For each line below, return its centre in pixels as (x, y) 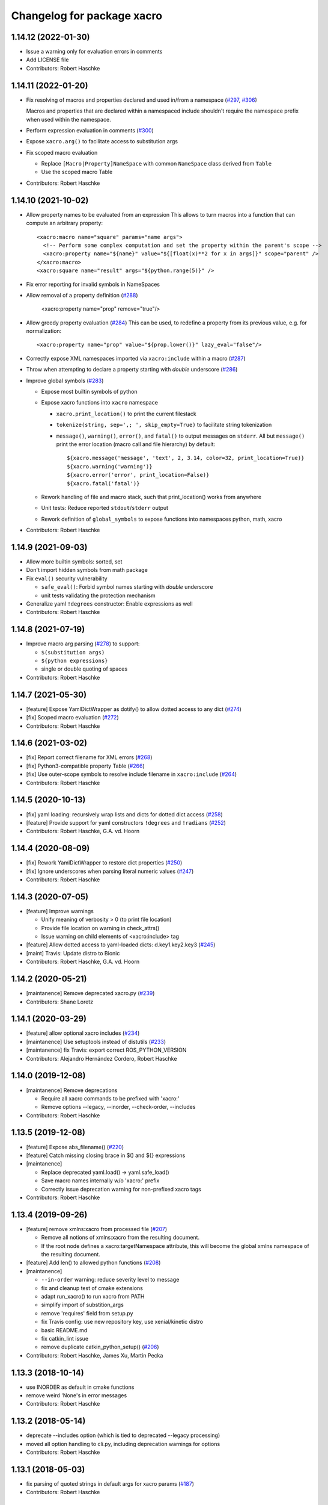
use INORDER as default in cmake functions (80, 1387)
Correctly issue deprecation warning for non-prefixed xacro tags (121, 1189)
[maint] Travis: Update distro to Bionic (73, 953)
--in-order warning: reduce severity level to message (110, 1280)
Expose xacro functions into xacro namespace (100, 403)
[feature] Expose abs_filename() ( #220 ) (75, 1147)
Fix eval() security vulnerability (67, 579)
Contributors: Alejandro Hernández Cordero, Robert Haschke (102, 1058)
